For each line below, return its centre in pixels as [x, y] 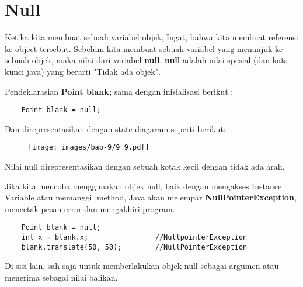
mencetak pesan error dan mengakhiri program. [90, 208]
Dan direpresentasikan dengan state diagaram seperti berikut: [115, 128]
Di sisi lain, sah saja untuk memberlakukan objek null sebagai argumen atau [142, 266]
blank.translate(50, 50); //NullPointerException [134, 247]
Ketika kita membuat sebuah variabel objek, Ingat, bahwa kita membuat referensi [151, 37]
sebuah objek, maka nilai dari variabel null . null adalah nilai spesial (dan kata [147, 60]
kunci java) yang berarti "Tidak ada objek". [83, 71]
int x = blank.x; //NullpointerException [134, 238]
